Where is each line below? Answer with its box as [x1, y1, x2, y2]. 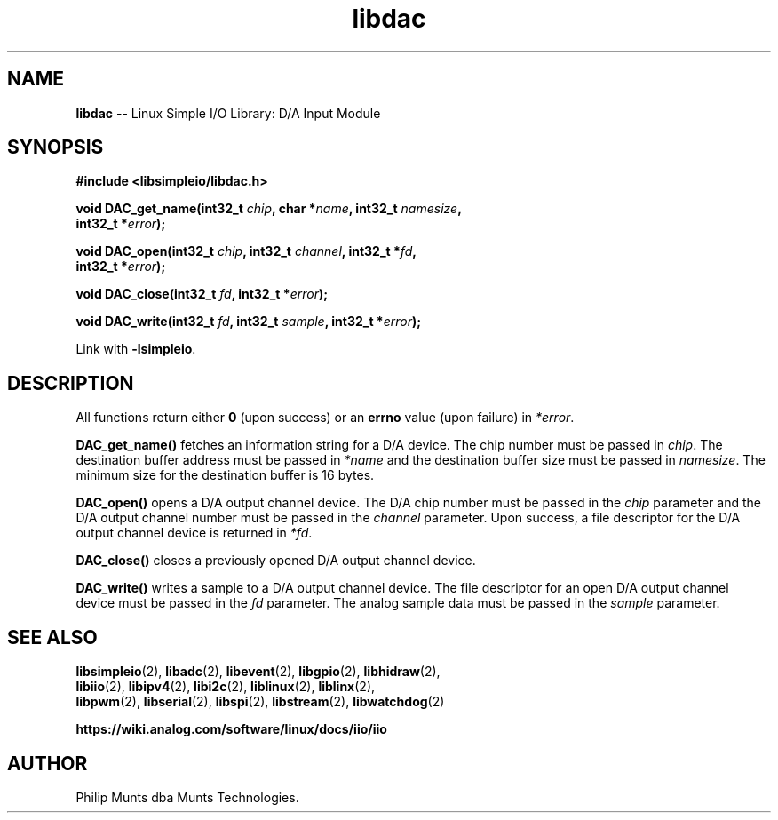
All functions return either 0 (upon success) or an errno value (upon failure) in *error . [75, 410, 575, 426]
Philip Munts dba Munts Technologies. [75, 789, 299, 805]
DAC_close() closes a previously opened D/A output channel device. [75, 553, 476, 569]
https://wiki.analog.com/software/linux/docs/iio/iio [75, 721, 387, 737]
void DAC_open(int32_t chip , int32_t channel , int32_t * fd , [75, 243, 417, 259]
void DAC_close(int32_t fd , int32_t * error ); [75, 286, 328, 302]
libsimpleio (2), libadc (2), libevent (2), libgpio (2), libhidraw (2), [75, 664, 441, 680]
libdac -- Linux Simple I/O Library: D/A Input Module [75, 105, 381, 121]
